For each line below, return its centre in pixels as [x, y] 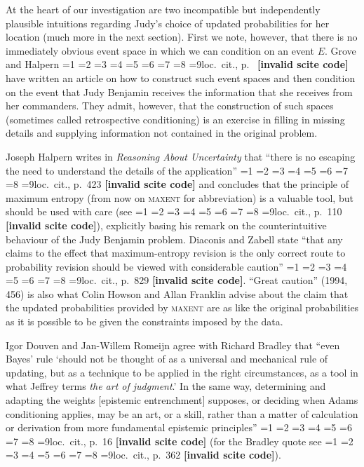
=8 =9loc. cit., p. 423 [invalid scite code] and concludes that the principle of [177, 184]
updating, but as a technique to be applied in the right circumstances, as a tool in [182, 372]
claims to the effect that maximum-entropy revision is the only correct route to [176, 253]
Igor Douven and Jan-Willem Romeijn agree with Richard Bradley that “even [173, 345]
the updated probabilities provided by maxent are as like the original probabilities [182, 307]
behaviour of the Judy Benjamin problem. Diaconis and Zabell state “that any [174, 239]
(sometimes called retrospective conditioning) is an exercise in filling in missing [175, 119]
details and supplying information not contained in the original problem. [162, 133]
